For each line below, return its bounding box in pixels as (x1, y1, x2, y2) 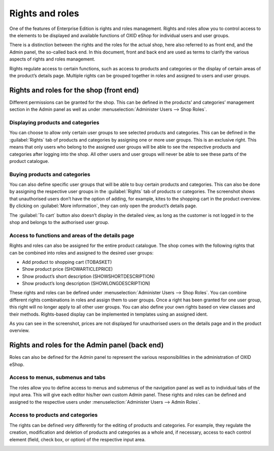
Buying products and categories (9, 171, 91, 178)
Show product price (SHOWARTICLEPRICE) (22, 266, 113, 272)
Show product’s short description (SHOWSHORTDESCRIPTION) (22, 273, 155, 279)
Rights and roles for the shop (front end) (9, 86, 140, 94)
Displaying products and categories (9, 119, 99, 126)
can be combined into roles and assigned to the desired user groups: (9, 249, 154, 256)
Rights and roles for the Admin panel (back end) (9, 341, 164, 350)
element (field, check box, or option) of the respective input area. (9, 436, 146, 442)
